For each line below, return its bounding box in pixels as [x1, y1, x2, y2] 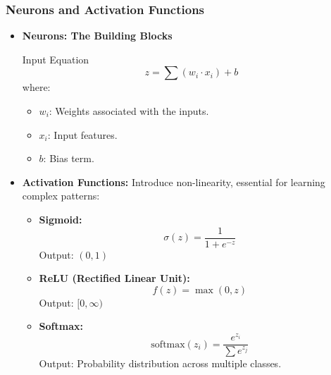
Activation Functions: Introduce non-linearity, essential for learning [22, 174, 325, 189]
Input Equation [22, 51, 89, 66]
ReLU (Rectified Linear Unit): [39, 271, 190, 285]
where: [22, 80, 51, 94]
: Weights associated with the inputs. [49, 104, 209, 118]
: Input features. [47, 127, 118, 142]
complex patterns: [22, 188, 100, 203]
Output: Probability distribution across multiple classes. [39, 356, 282, 371]
